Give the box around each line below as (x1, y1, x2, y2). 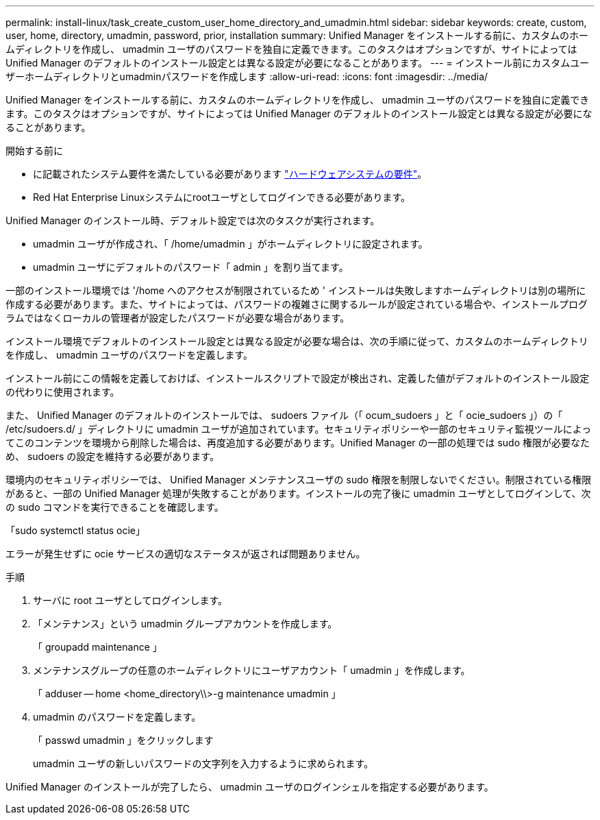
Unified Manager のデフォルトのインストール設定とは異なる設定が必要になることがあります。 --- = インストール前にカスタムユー (5, 57, 590, 69)
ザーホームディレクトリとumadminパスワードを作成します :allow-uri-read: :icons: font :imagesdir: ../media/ (5, 71, 488, 82)
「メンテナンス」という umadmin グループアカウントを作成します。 (33, 618, 338, 629)
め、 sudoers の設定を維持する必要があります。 (5, 450, 219, 462)
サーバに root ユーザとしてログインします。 (33, 594, 228, 606)
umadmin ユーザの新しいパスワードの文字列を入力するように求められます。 (33, 758, 374, 769)
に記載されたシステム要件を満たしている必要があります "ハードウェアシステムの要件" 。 (33, 168, 427, 180)
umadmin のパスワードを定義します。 (33, 711, 201, 723)
